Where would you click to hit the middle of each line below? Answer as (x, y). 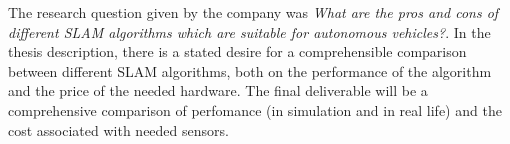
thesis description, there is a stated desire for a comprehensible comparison (237, 51)
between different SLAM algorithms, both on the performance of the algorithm (250, 70)
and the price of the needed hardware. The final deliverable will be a (218, 90)
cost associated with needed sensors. (118, 129)
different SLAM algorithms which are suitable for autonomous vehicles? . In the (249, 31)
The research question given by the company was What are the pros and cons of (253, 12)
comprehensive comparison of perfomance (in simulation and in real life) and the (255, 109)
